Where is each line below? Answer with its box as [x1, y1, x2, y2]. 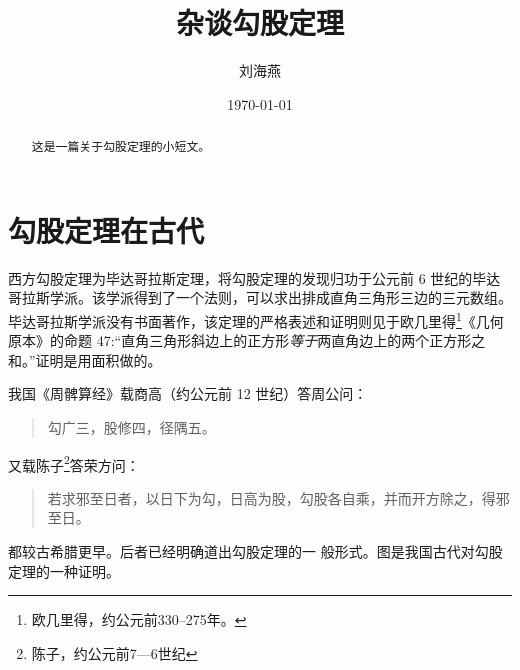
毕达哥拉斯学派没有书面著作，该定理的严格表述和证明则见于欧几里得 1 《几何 [8, 307, 504, 331]
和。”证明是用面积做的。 [8, 349, 162, 370]
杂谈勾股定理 [175, 2, 344, 43]
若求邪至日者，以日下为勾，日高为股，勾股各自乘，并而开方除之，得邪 [47, 487, 510, 508]
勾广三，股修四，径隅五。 [47, 416, 216, 437]
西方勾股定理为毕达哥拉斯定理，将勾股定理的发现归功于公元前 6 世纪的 [8, 267, 473, 288]
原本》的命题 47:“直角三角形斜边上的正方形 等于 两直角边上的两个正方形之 [8, 330, 486, 351]
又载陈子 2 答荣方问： [8, 451, 140, 475]
